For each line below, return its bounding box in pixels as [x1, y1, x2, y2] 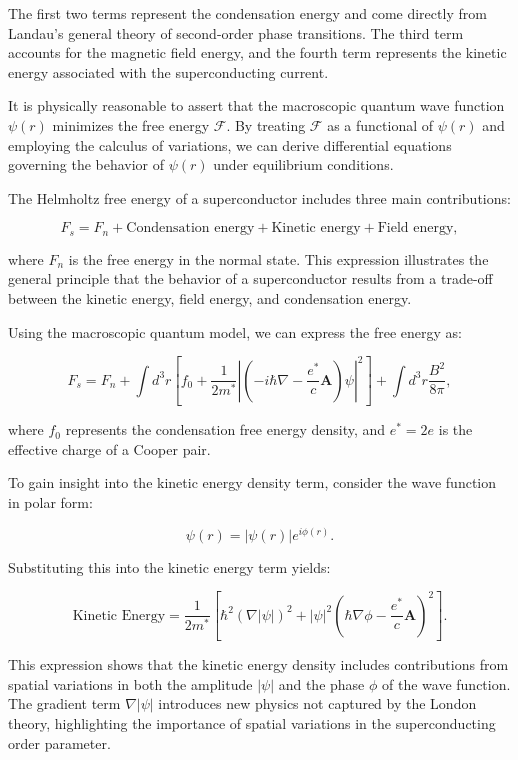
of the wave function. [382, 673, 511, 694]
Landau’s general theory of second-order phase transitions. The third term [8, 22, 464, 43]
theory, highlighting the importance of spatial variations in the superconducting [8, 713, 496, 733]
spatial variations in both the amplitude [8, 673, 253, 694]
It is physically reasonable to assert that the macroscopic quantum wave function [8, 95, 505, 116]
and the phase [278, 673, 365, 694]
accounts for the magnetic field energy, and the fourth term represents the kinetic [8, 42, 507, 63]
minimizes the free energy [52, 114, 210, 135]
